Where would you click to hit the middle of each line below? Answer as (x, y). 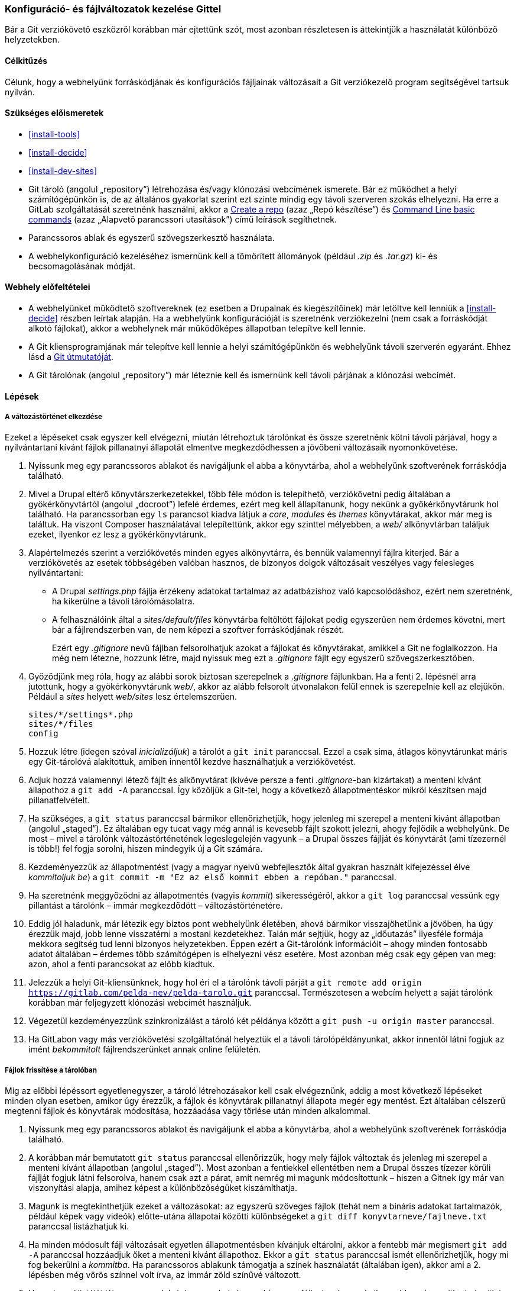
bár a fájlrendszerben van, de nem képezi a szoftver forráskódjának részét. (198, 630)
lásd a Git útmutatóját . (71, 357)
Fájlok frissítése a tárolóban (51, 1070)
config (43, 734)
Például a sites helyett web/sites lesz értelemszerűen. (133, 697)
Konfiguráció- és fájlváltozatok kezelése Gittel (113, 9)
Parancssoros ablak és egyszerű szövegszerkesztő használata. (152, 237)
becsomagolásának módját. (82, 266)
